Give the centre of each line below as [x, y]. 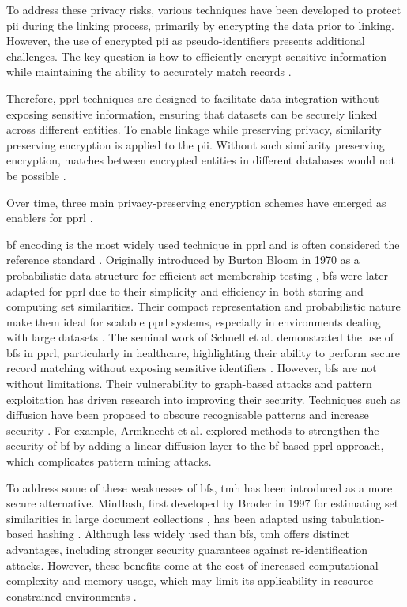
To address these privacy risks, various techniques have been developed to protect [204, 9]
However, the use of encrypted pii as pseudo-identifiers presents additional [186, 41]
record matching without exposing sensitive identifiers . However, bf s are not [192, 368]
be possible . [36, 175]
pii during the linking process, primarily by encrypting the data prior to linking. [200, 25]
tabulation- [358, 518]
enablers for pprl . [50, 218]
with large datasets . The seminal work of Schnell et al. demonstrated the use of [200, 337]
